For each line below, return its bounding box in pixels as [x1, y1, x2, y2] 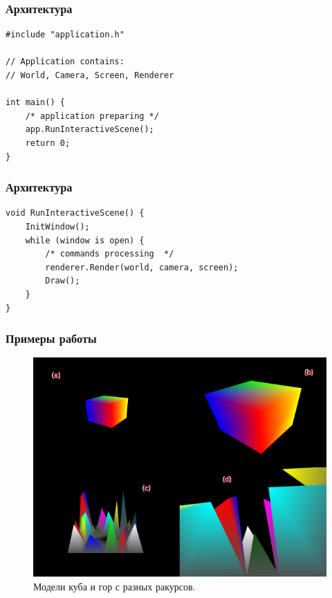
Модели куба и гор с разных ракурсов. [33, 579, 196, 594]
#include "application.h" [6, 30, 124, 40]
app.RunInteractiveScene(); [25, 124, 154, 135]
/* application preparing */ [25, 111, 159, 121]
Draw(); [45, 276, 80, 286]
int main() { [6, 97, 65, 108]
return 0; [25, 138, 71, 148]
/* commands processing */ [45, 249, 174, 259]
